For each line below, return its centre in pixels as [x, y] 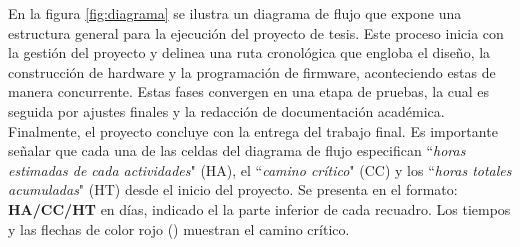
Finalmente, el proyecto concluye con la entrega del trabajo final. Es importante [253, 130]
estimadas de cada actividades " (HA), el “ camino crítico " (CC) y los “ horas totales [260, 169]
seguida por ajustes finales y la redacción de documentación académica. [226, 110]
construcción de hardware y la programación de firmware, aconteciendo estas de [252, 71]
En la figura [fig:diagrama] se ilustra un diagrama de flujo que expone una [235, 13]
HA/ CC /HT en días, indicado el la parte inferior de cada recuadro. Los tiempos [259, 208]
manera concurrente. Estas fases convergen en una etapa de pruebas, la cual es [249, 91]
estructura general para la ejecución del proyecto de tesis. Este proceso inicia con [256, 32]
